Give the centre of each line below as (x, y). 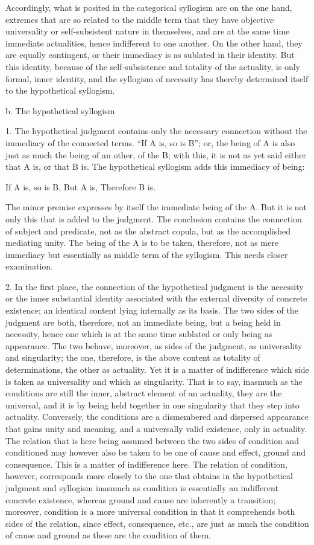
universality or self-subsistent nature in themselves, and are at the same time (148, 31)
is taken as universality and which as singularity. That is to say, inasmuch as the (154, 381)
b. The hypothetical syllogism (60, 110)
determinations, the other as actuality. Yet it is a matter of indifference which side (157, 369)
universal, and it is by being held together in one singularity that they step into (152, 405)
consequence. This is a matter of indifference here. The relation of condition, (146, 464)
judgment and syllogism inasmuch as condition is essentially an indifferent (142, 487)
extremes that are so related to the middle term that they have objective (140, 19)
